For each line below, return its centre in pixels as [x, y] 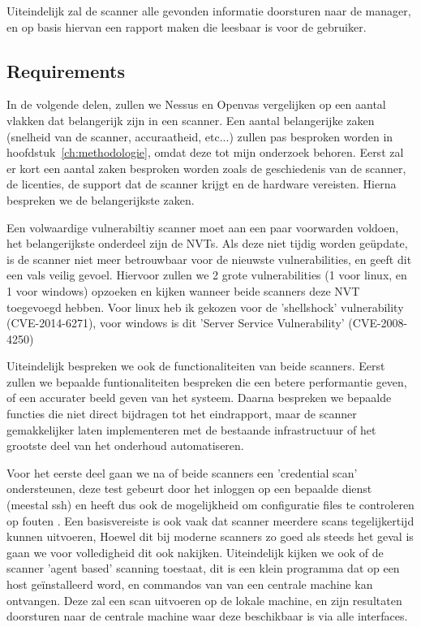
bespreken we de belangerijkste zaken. [101, 199]
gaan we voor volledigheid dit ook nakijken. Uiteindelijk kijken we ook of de [195, 552]
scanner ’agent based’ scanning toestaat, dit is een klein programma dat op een [203, 568]
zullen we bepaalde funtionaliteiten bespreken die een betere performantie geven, [207, 381]
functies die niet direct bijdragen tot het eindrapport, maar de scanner [182, 414]
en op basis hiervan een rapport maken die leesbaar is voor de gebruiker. [187, 26]
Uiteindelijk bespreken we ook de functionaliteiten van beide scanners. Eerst [196, 366]
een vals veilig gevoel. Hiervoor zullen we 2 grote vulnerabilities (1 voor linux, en [207, 275]
